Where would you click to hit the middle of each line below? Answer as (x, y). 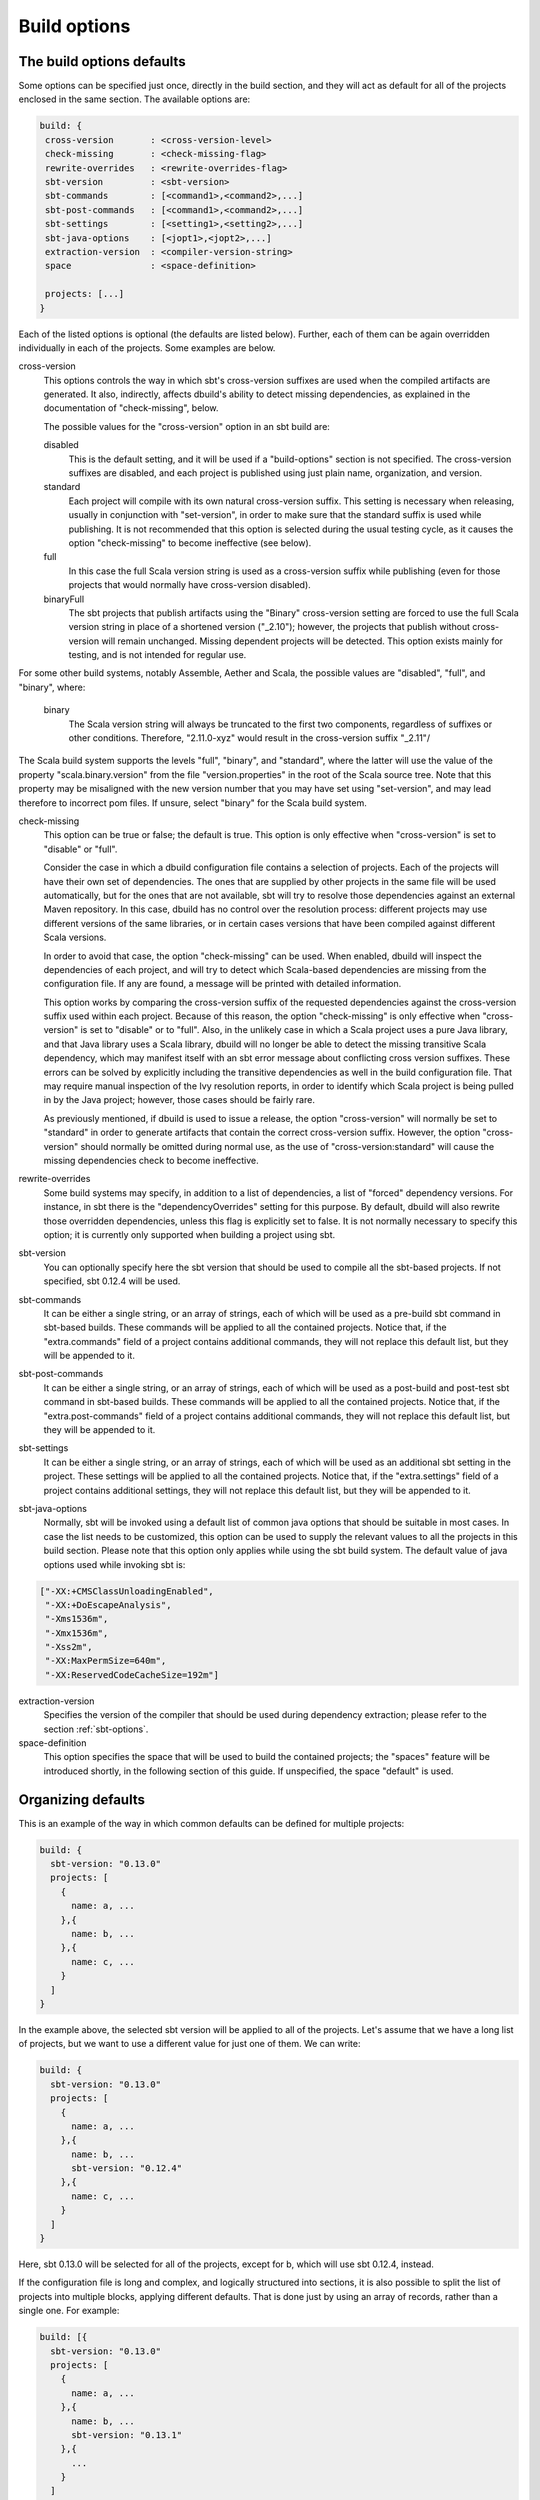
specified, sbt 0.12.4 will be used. (112, 1281)
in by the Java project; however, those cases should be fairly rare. (179, 1100)
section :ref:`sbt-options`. (96, 1729)
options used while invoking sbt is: (114, 1564)
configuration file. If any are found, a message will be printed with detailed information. (222, 984)
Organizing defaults (81, 1799)
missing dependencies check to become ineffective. (151, 1160)
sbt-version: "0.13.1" (127, 2434)
